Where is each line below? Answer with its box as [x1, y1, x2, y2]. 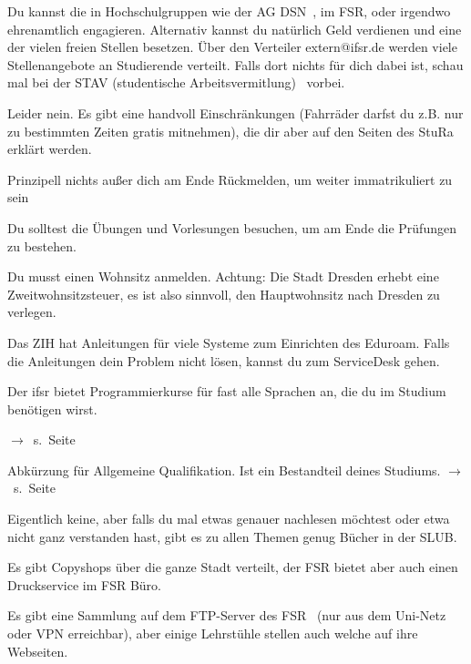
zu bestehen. [7, 236, 77, 255]
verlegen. [7, 302, 56, 322]
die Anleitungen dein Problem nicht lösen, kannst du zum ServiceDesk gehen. [7, 351, 440, 370]
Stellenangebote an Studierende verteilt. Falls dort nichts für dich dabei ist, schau [7, 55, 464, 74]
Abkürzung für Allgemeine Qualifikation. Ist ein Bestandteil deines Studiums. [7, 460, 441, 479]
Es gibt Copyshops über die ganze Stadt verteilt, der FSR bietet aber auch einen [7, 557, 458, 577]
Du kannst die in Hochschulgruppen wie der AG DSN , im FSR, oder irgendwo [7, 2, 451, 20]
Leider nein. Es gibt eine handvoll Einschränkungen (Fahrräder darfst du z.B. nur [7, 103, 464, 122]
